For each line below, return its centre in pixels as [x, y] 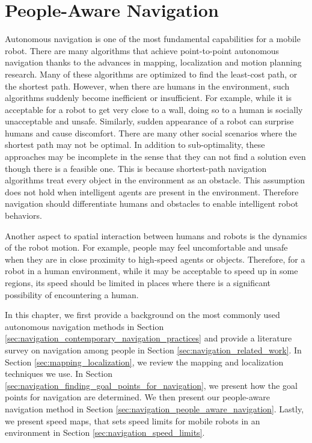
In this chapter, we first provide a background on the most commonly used [142, 315]
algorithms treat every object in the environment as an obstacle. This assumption [155, 180]
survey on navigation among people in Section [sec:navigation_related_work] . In [153, 350]
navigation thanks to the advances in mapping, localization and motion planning [153, 62]
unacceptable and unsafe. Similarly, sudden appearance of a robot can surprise [149, 121]
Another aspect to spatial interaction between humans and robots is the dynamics [156, 235]
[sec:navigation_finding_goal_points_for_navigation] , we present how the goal [151, 385]
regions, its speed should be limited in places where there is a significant [138, 283]
